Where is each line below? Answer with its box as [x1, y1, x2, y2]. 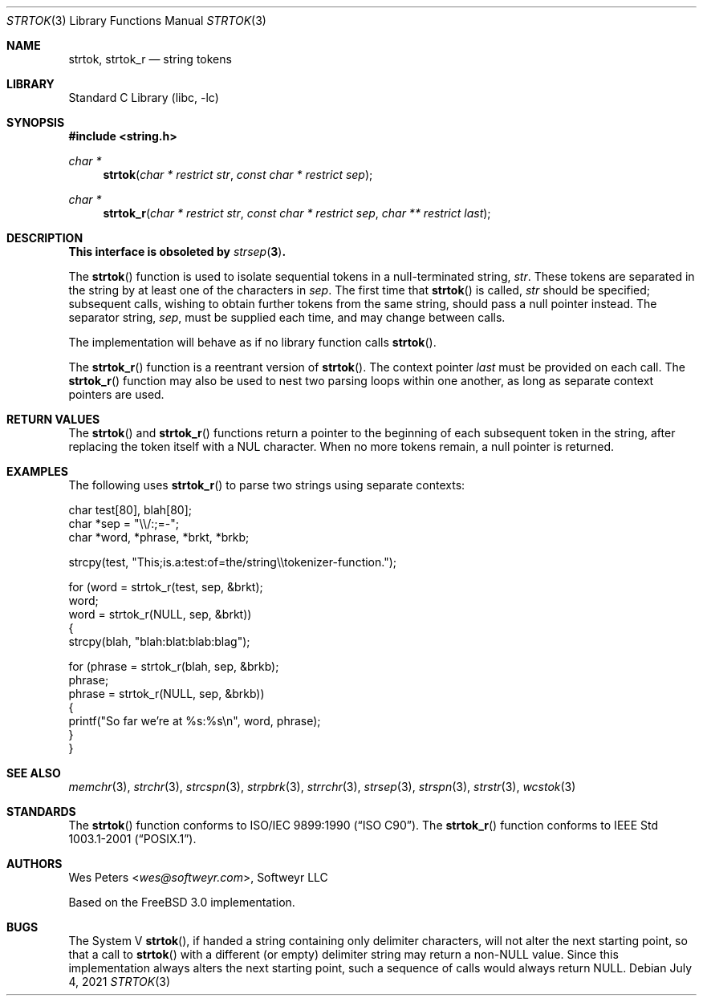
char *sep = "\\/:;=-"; [68, 517, 179, 530]
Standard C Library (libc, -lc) [68, 91, 219, 104]
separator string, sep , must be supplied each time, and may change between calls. [68, 310, 506, 324]
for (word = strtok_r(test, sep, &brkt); [68, 580, 263, 594]
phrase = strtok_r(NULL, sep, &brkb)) [68, 687, 265, 700]
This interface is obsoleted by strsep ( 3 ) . [68, 245, 286, 258]
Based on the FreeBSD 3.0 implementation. [68, 895, 295, 909]
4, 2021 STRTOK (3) [68, 975, 171, 988]
